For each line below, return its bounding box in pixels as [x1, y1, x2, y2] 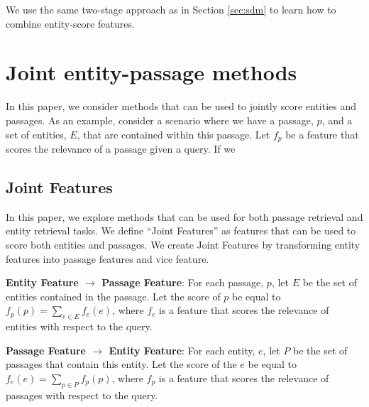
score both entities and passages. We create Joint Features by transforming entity [6, 237, 360, 251]
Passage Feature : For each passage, [101, 275, 264, 290]
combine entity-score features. [6, 16, 135, 31]
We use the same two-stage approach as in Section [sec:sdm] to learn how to [6, 2, 336, 16]
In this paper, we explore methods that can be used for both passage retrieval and [6, 209, 363, 224]
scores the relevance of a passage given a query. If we [6, 141, 236, 156]
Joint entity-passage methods [6, 58, 297, 87]
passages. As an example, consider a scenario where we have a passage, [6, 112, 314, 127]
